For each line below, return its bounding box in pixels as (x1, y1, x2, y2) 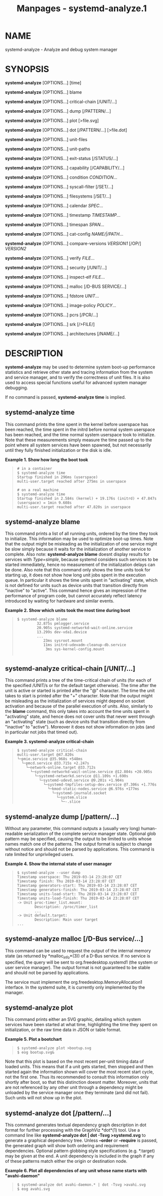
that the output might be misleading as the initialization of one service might (5, 541, 157, 547)
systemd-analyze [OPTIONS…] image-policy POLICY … (5, 302, 117, 308)
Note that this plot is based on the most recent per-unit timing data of (5, 1058, 145, 1064)
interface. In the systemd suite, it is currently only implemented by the (5, 984, 145, 990)
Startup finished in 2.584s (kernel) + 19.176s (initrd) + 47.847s (17, 496, 157, 501)
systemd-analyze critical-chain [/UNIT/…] (5, 664, 135, 672)
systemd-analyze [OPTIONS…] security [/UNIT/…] (5, 264, 107, 270)
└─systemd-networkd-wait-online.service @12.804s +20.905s (30, 770, 152, 774)
